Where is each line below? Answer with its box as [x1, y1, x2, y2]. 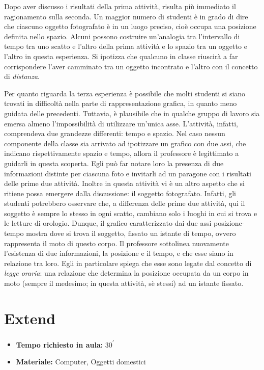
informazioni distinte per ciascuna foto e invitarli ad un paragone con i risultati [4, 168, 251, 178]
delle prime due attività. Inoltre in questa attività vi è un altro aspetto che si [4, 178, 245, 189]
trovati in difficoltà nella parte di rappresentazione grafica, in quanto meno [4, 98, 237, 109]
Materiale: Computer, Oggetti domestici [16, 356, 146, 366]
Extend [4, 307, 56, 328]
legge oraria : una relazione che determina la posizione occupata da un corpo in [4, 268, 249, 278]
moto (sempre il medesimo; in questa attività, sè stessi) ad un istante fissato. [4, 278, 244, 288]
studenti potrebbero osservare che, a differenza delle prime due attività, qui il [4, 198, 245, 208]
